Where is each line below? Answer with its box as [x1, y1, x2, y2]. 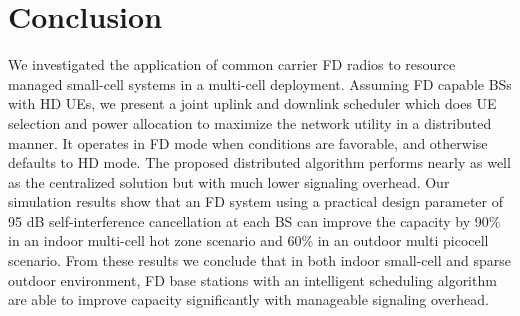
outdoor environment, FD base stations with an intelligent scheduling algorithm [8, 269, 497, 290]
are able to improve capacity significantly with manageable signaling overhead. [8, 289, 489, 310]
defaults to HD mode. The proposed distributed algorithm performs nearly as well [8, 152, 511, 173]
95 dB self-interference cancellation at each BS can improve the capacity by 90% [8, 210, 501, 231]
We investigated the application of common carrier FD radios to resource [8, 54, 456, 75]
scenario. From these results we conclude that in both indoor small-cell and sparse [8, 250, 511, 271]
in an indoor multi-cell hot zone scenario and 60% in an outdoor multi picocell [8, 230, 489, 251]
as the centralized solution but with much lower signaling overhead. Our [8, 171, 450, 192]
